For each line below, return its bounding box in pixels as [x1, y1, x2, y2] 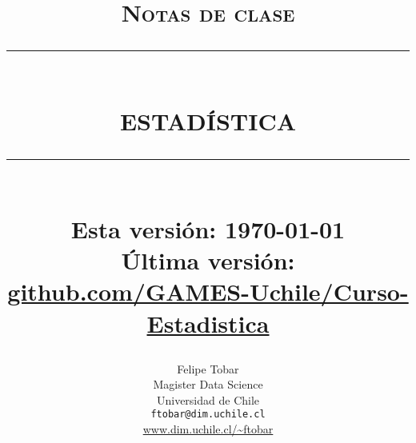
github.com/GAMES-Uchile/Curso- [7, 275, 409, 308]
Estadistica [146, 306, 270, 339]
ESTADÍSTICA [119, 104, 297, 137]
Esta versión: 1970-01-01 [70, 212, 346, 245]
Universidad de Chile [156, 391, 260, 408]
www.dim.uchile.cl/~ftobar [142, 421, 274, 437]
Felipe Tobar [177, 360, 239, 377]
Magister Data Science [153, 376, 263, 393]
